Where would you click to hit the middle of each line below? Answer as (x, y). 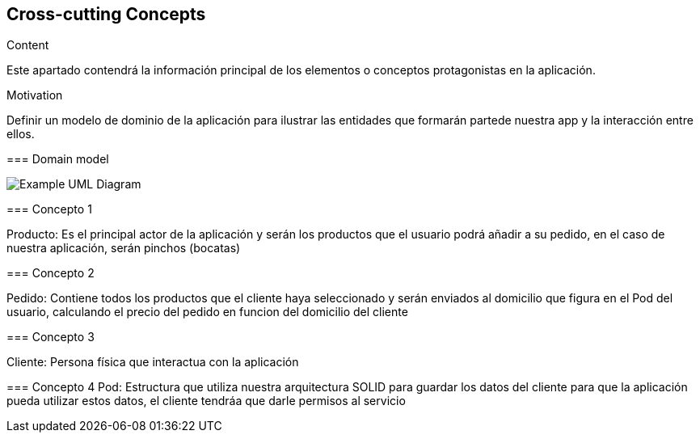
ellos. (21, 134)
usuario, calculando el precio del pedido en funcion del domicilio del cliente (207, 312)
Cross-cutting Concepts (106, 14)
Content (28, 45)
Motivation (35, 95)
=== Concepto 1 (49, 209)
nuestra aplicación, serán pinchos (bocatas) (124, 248)
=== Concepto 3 (51, 337)
